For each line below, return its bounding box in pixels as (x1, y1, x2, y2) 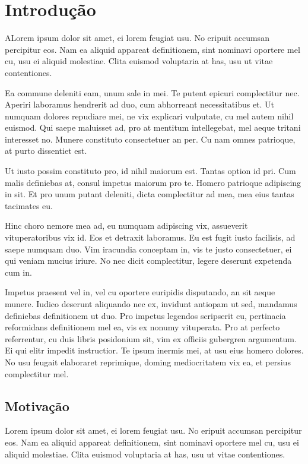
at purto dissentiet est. (5, 144, 87, 157)
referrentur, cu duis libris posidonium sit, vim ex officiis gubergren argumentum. (5, 332, 297, 345)
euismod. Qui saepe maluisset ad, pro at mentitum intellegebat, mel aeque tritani (5, 121, 301, 134)
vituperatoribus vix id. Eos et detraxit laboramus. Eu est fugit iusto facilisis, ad (5, 231, 296, 244)
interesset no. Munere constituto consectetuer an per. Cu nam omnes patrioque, (5, 132, 296, 145)
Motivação (5, 396, 69, 415)
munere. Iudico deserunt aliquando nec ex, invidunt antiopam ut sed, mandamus (5, 298, 297, 310)
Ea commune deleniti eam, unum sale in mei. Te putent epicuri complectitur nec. (5, 86, 300, 99)
